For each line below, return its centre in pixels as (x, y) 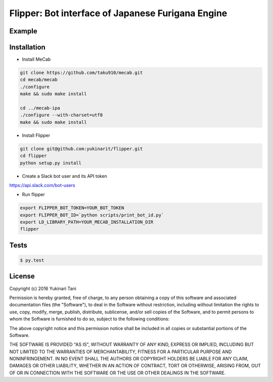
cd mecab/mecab (39, 80)
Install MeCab (36, 59)
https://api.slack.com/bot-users (42, 185)
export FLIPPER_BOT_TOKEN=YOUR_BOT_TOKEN (72, 208)
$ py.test (32, 260)
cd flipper (33, 156)
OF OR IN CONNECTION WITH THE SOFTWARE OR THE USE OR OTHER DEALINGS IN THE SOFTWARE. (118, 373)
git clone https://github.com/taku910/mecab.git (81, 73)
